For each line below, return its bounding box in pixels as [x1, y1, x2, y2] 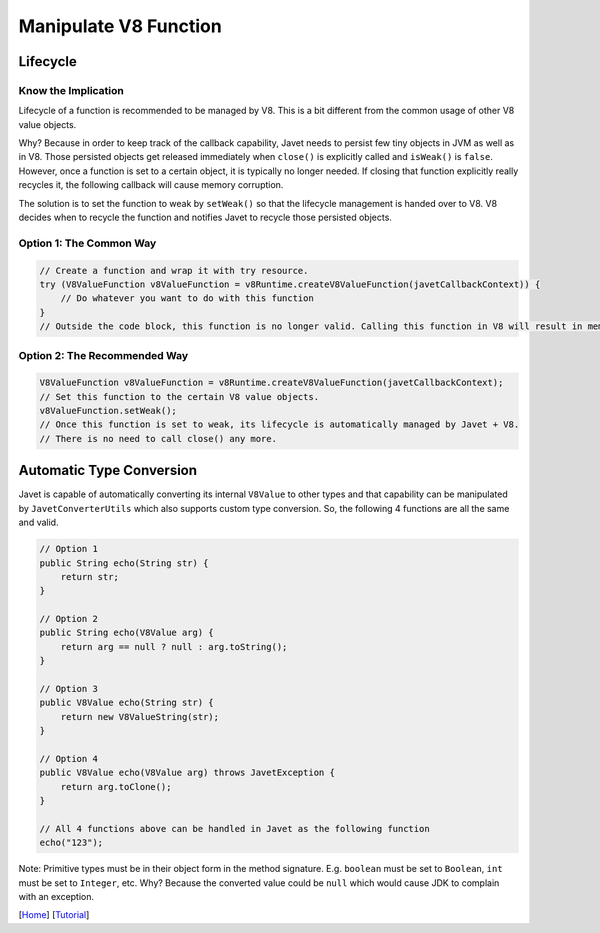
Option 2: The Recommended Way [18, 348, 189, 362]
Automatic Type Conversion [18, 462, 198, 479]
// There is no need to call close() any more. [39, 433, 277, 444]
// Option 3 [39, 683, 99, 695]
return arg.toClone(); [60, 781, 172, 792]
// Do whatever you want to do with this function [60, 293, 314, 304]
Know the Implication [18, 83, 125, 97]
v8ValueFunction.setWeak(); [39, 405, 177, 417]
